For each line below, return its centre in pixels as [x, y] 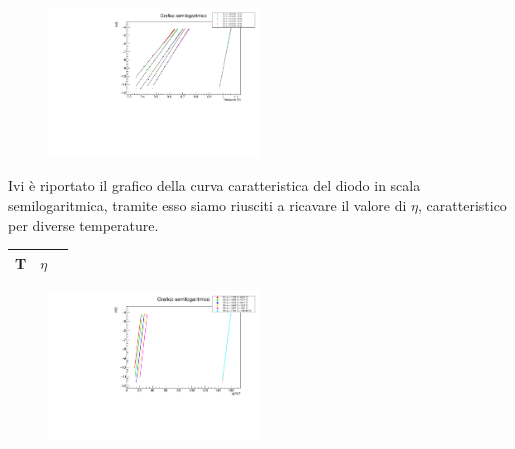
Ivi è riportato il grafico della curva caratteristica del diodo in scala [214, 185]
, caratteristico [462, 205]
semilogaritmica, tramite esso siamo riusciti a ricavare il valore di [207, 205]
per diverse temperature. [83, 224]
